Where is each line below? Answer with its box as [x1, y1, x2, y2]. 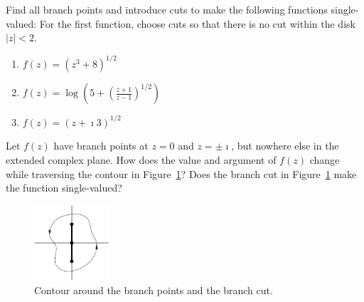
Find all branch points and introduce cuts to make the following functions [6, 2, 328, 16]
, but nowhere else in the [231, 138, 339, 153]
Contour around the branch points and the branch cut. [34, 283, 273, 298]
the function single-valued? [6, 180, 122, 195]
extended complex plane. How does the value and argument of [6, 152, 277, 167]
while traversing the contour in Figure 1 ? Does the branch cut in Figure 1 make [6, 166, 357, 181]
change [309, 152, 340, 167]
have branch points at [53, 138, 149, 153]
